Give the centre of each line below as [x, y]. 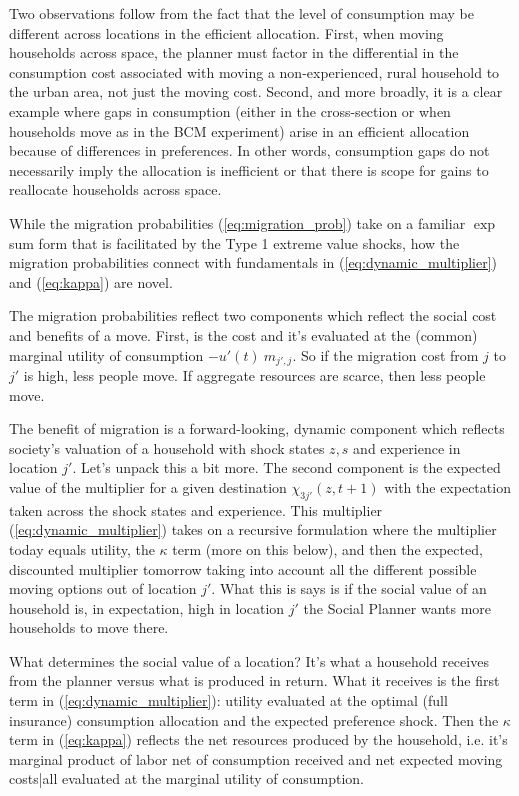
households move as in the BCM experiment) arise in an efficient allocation [239, 130]
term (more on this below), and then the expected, [327, 548]
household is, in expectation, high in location [147, 607]
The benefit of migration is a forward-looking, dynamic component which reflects [257, 428]
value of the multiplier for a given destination [148, 486]
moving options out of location [103, 588]
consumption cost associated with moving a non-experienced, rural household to [254, 71]
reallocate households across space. [115, 189]
